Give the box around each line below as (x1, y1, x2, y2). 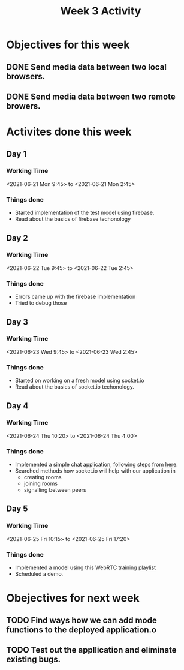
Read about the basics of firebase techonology (14, 215, 131, 223)
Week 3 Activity (60, 4, 141, 18)
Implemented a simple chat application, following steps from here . (14, 461, 178, 468)
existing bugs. (6, 654, 61, 665)
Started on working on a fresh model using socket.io (14, 377, 145, 384)
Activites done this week (6, 125, 132, 139)
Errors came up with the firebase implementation (14, 293, 136, 301)
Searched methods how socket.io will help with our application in (14, 467, 176, 474)
